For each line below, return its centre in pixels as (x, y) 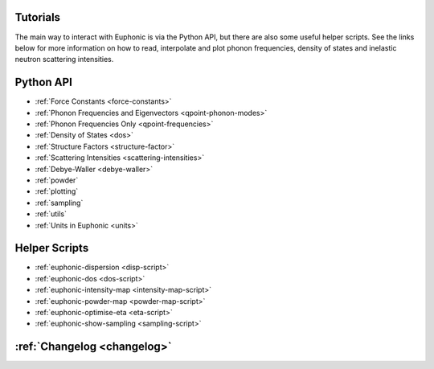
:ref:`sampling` (59, 203)
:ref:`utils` (51, 214)
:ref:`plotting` (57, 191)
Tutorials (37, 17)
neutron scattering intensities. (64, 59)
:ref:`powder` (57, 180)
